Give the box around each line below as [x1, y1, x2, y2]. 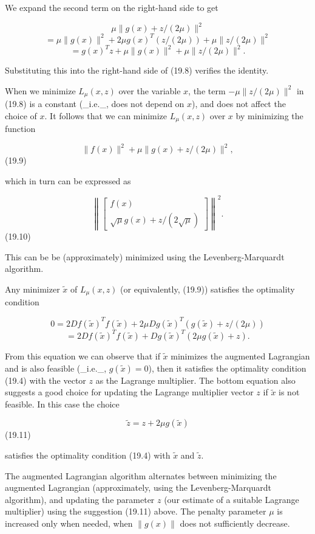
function [5, 122, 36, 135]
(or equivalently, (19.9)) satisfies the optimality [120, 282, 295, 295]
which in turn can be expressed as [5, 174, 131, 187]
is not [279, 386, 300, 398]
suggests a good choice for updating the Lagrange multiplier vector [5, 386, 254, 398]
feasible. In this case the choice [5, 397, 120, 410]
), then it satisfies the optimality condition [148, 361, 307, 374]
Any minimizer [5, 282, 60, 295]
